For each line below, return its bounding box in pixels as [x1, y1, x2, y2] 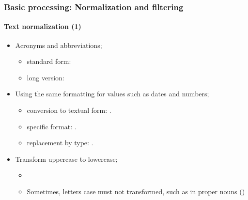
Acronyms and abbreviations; [15, 40, 102, 50]
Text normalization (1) [4, 21, 81, 31]
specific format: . [27, 121, 77, 131]
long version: [27, 72, 64, 82]
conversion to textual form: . [27, 105, 111, 115]
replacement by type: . [27, 138, 93, 148]
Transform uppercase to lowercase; [15, 154, 118, 164]
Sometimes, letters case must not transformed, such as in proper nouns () [27, 186, 245, 196]
